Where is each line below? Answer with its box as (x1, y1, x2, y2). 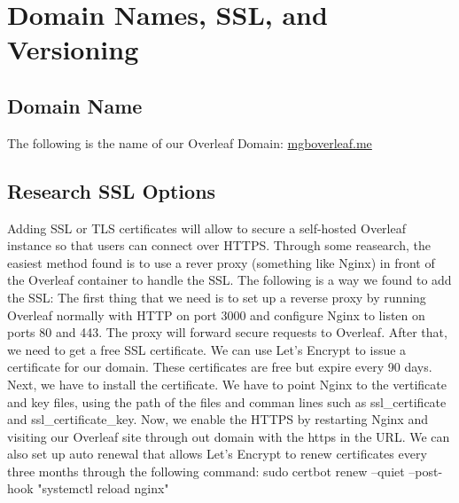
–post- (408, 461, 443, 480)
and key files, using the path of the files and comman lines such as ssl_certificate (7, 392, 447, 411)
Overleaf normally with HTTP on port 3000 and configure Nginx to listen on (7, 305, 425, 324)
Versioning (7, 31, 139, 67)
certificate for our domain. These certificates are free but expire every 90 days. (7, 358, 432, 376)
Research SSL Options (7, 177, 216, 204)
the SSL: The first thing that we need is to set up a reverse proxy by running (7, 287, 426, 306)
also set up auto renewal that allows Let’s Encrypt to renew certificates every (7, 444, 427, 463)
